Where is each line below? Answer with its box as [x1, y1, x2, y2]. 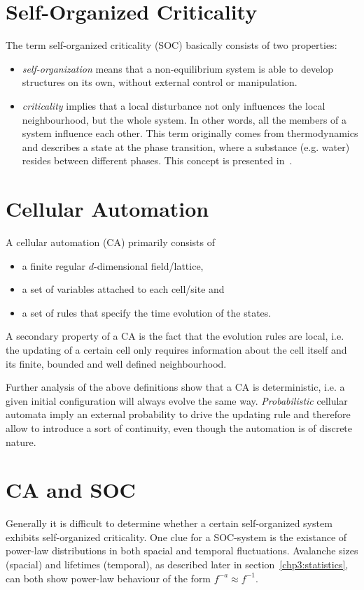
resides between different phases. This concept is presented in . [22, 153, 293, 168]
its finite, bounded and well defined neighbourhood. [6, 356, 227, 370]
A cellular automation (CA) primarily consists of [6, 235, 216, 249]
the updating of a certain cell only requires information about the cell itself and [6, 342, 347, 357]
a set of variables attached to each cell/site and [22, 282, 225, 296]
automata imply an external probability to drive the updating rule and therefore [6, 407, 351, 422]
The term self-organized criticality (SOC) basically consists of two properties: [6, 38, 337, 52]
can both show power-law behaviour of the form [6, 570, 211, 585]
